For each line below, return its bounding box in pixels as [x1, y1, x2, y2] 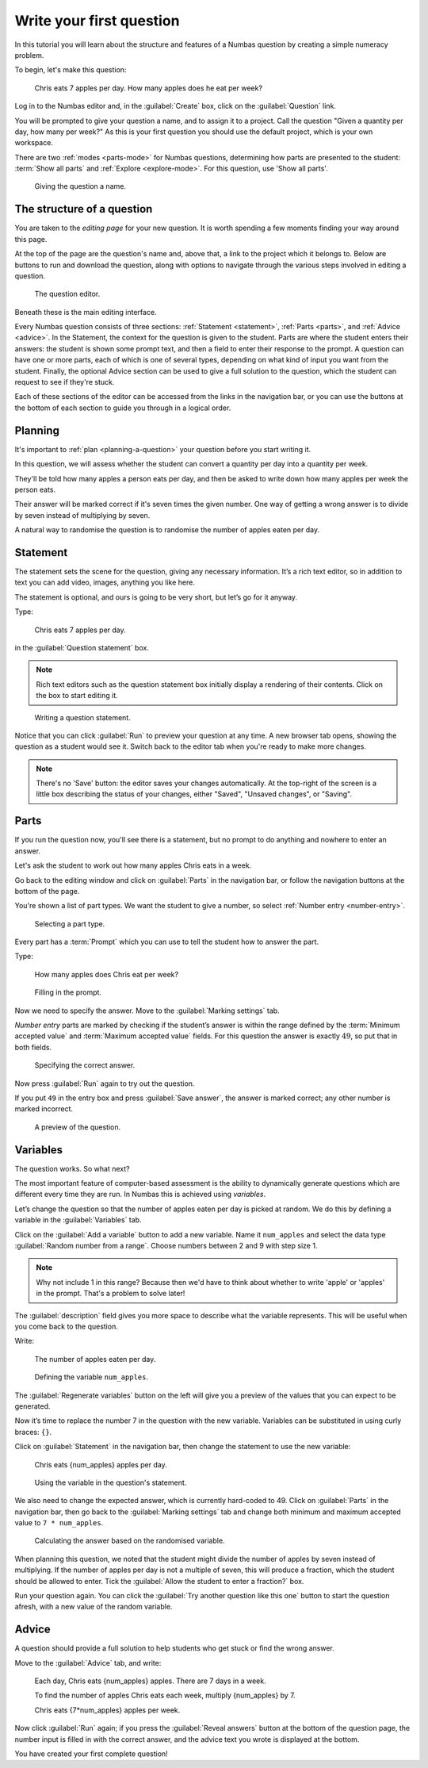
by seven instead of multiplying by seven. [14, 510, 151, 520]
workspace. [14, 138, 53, 148]
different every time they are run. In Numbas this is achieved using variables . [14, 1190, 266, 1199]
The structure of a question [14, 202, 153, 216]
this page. [14, 234, 48, 244]
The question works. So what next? [14, 1164, 130, 1173]
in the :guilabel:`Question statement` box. [14, 642, 150, 652]
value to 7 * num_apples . [14, 1518, 104, 1528]
